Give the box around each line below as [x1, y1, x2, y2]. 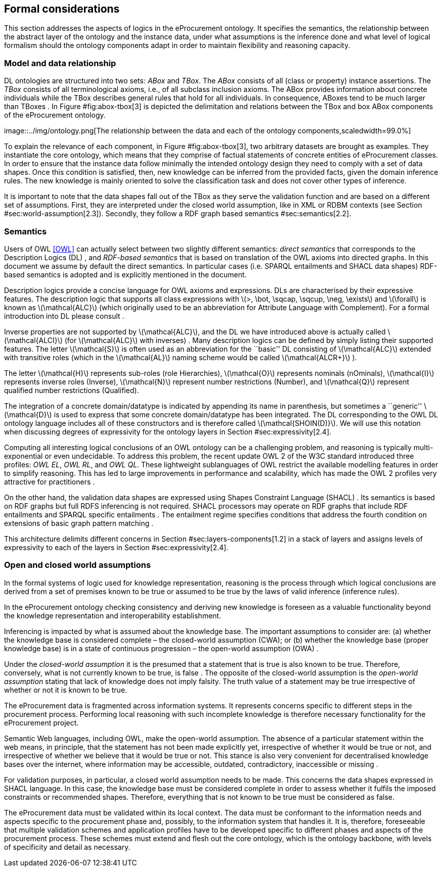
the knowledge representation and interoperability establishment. [4, 611, 222, 620]
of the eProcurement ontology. [4, 111, 106, 120]
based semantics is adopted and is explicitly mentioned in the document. [4, 270, 247, 279]
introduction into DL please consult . [4, 311, 124, 320]
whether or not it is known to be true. [4, 685, 127, 694]
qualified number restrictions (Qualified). [4, 385, 139, 395]
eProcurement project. [4, 718, 79, 727]
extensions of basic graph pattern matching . [4, 518, 154, 527]
